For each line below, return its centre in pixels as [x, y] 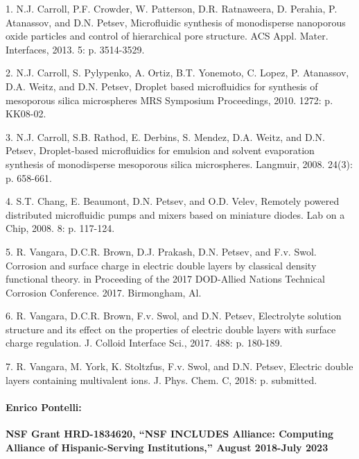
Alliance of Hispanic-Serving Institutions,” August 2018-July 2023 [167, 447]
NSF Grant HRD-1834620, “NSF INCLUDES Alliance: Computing [169, 434]
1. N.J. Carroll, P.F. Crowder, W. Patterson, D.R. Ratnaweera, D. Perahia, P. [172, 8]
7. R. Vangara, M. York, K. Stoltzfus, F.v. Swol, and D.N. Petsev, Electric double [179, 366]
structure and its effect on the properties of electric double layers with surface [171, 329]
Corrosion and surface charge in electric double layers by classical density [161, 265]
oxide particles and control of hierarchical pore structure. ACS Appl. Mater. [167, 36]
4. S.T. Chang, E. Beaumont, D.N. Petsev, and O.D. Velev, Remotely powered [173, 201]
